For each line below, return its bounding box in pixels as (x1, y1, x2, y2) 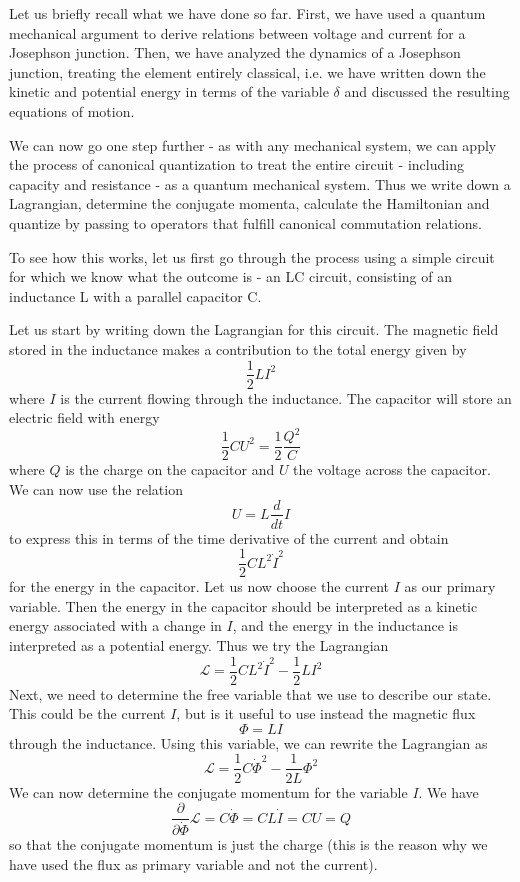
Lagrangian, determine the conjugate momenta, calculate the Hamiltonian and (9, 193, 490, 214)
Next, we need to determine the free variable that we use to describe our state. (9, 683, 492, 704)
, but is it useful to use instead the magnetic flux (176, 703, 476, 724)
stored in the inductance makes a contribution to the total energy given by (9, 338, 467, 359)
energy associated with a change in (9, 615, 222, 636)
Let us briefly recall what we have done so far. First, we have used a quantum (9, 3, 486, 23)
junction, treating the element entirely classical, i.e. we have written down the (9, 61, 486, 82)
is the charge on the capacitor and (65, 459, 275, 480)
